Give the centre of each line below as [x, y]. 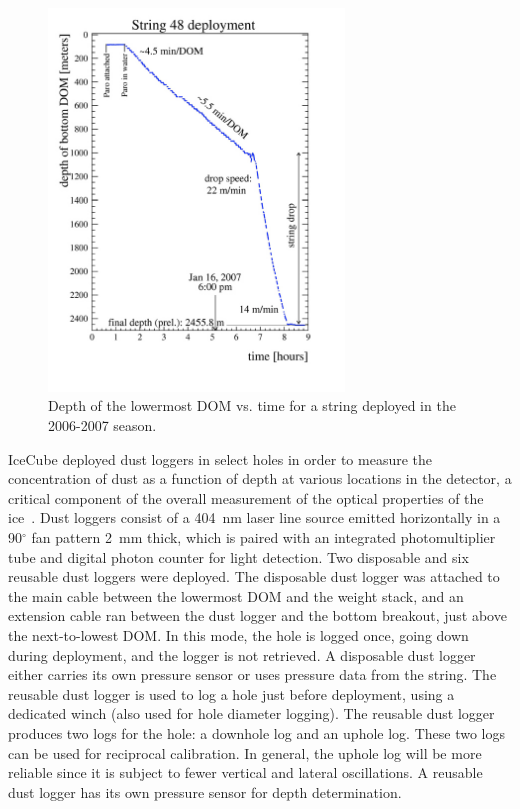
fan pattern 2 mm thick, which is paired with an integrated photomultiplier [263, 537]
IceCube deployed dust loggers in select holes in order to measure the [220, 458]
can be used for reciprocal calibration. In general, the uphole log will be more [245, 752]
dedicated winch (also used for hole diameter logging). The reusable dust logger [251, 713]
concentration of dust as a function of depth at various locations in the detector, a [260, 478]
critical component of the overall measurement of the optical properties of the [246, 497]
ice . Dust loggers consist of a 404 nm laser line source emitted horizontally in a [254, 517]
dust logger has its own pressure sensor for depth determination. [205, 791]
